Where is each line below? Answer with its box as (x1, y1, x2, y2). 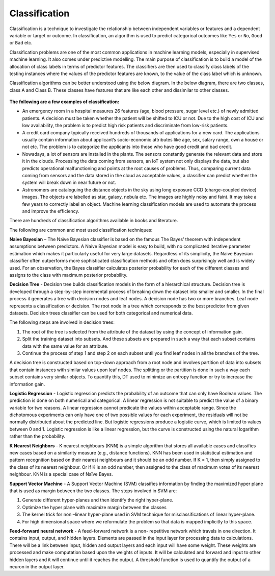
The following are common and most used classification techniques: (9, 227, 153, 233)
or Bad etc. (9, 40, 33, 46)
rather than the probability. (9, 433, 66, 439)
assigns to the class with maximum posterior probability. (9, 272, 128, 278)
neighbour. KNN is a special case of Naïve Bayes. (9, 471, 113, 477)
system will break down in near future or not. (22, 179, 117, 186)
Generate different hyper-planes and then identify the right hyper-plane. (22, 497, 174, 503)
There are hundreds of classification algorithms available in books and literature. (9, 218, 178, 224)
